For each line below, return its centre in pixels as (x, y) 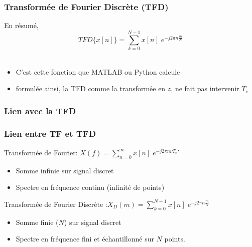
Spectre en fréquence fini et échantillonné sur (85, 239)
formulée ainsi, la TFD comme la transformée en (91, 88)
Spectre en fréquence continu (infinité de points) (90, 187)
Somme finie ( (37, 222)
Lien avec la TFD (40, 110)
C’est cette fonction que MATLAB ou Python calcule (98, 71)
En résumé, (21, 25)
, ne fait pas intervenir (205, 88)
